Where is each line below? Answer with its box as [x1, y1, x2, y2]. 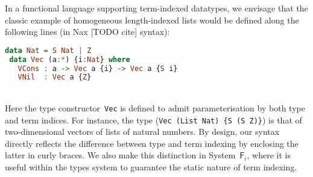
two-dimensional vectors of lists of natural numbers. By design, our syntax [5, 125, 280, 138]
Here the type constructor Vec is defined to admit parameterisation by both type [5, 101, 305, 114]
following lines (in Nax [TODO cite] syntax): [5, 25, 170, 38]
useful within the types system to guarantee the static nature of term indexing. [5, 160, 297, 173]
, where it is [247, 149, 291, 161]
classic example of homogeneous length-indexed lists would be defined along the [5, 13, 299, 26]
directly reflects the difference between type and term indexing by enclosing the [5, 137, 299, 149]
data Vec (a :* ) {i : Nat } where [9, 55, 130, 64]
